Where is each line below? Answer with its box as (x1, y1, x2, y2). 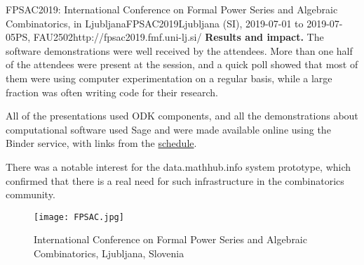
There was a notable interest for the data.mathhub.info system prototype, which (6, 159, 351, 174)
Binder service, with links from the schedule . (6, 136, 197, 150)
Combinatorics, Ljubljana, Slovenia (34, 245, 184, 260)
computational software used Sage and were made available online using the (6, 122, 331, 136)
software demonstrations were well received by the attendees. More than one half (6, 43, 353, 58)
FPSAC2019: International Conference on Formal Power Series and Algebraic (6, 2, 338, 16)
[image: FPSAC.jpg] (34, 212, 124, 222)
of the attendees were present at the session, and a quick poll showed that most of (6, 57, 358, 72)
